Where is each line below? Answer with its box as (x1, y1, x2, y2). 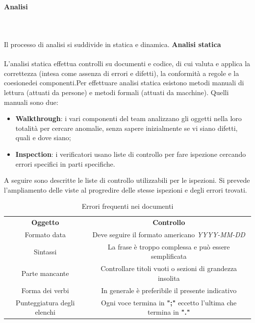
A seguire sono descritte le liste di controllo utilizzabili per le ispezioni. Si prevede (4, 175, 250, 185)
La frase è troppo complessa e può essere (107, 241, 230, 251)
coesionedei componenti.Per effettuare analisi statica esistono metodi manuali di (4, 77, 244, 88)
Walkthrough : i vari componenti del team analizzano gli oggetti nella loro (15, 113, 242, 124)
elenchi (35, 307, 55, 317)
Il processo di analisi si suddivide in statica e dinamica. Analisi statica (4, 39, 221, 49)
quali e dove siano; (15, 132, 71, 143)
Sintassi (33, 246, 57, 256)
